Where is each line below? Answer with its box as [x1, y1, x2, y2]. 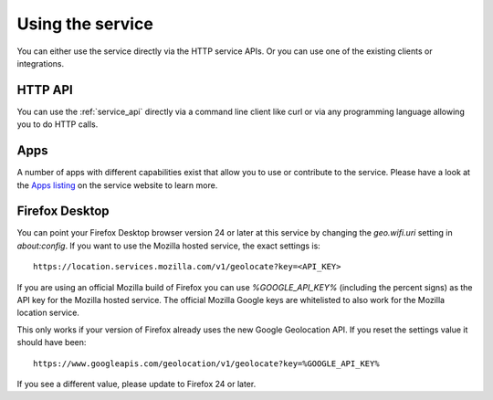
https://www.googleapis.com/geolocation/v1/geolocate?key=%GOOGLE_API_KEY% [33, 358, 380, 369]
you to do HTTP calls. [16, 119, 99, 130]
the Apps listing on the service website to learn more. [16, 179, 218, 191]
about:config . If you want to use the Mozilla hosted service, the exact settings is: [16, 240, 321, 251]
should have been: [16, 337, 87, 348]
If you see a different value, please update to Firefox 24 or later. [16, 378, 257, 389]
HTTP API [16, 82, 73, 98]
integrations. [16, 58, 65, 68]
